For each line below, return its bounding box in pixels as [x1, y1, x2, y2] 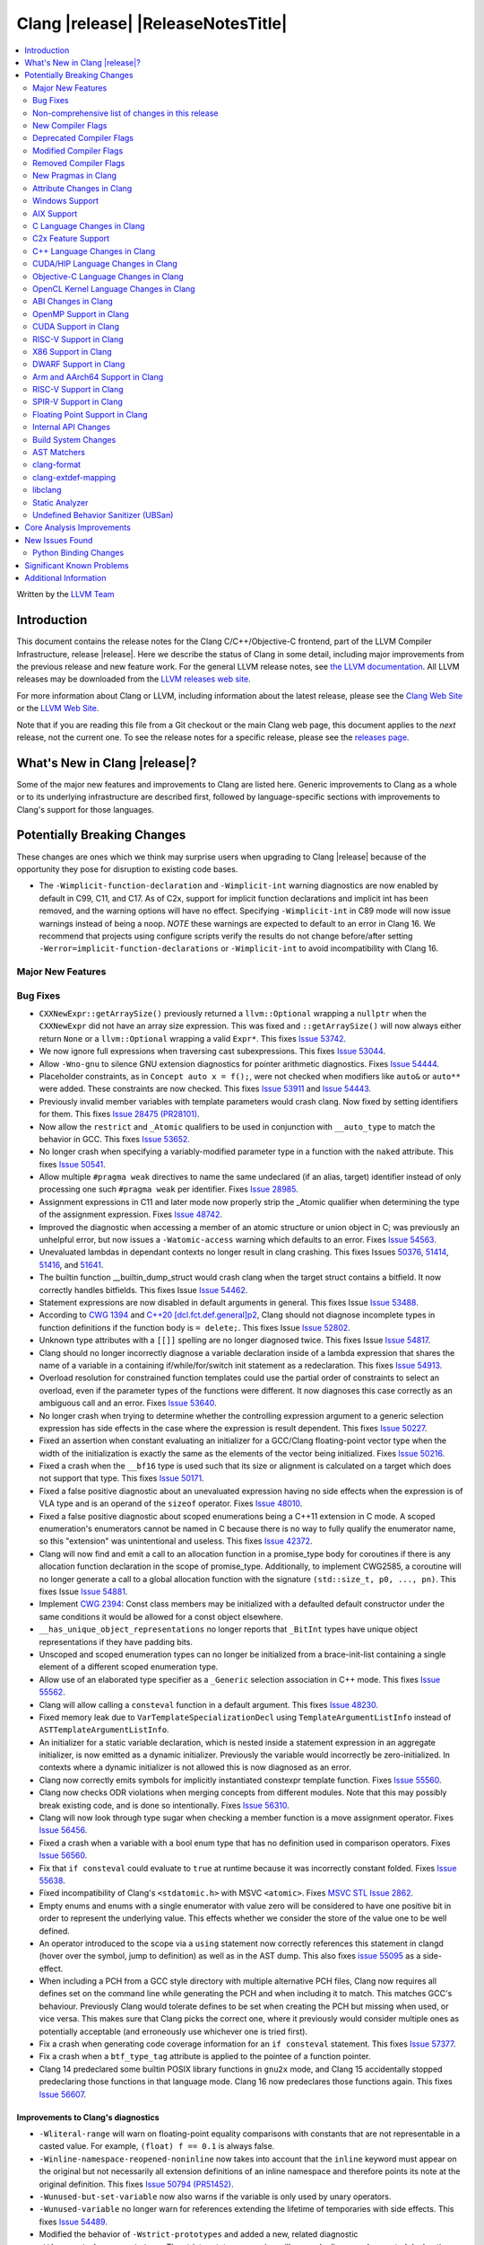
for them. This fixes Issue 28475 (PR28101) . [39, 1109, 200, 1120]
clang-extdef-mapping [32, 471, 117, 482]
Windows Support [32, 196, 99, 207]
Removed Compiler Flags [32, 158, 125, 169]
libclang [32, 485, 62, 496]
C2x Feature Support [32, 233, 110, 244]
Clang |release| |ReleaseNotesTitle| [16, 13, 288, 33]
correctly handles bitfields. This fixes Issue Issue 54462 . [39, 1284, 248, 1295]
